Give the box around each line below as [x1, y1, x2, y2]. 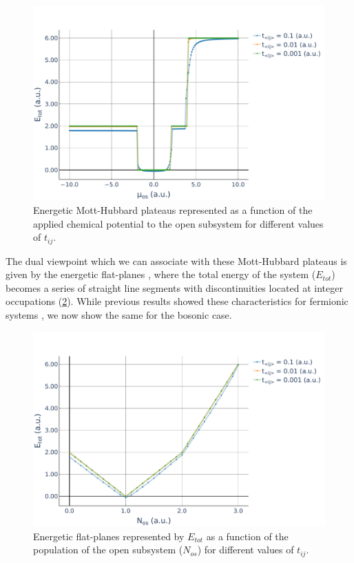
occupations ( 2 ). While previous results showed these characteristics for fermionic [6, 294, 348, 308]
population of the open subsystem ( [33, 542, 183, 557]
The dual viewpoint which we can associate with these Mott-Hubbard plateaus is [6, 253, 347, 268]
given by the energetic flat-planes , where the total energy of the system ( [6, 267, 316, 281]
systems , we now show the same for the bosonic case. [6, 308, 232, 322]
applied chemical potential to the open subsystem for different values [33, 216, 324, 230]
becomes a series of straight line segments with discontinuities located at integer [6, 280, 343, 295]
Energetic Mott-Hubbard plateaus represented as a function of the [33, 202, 313, 217]
